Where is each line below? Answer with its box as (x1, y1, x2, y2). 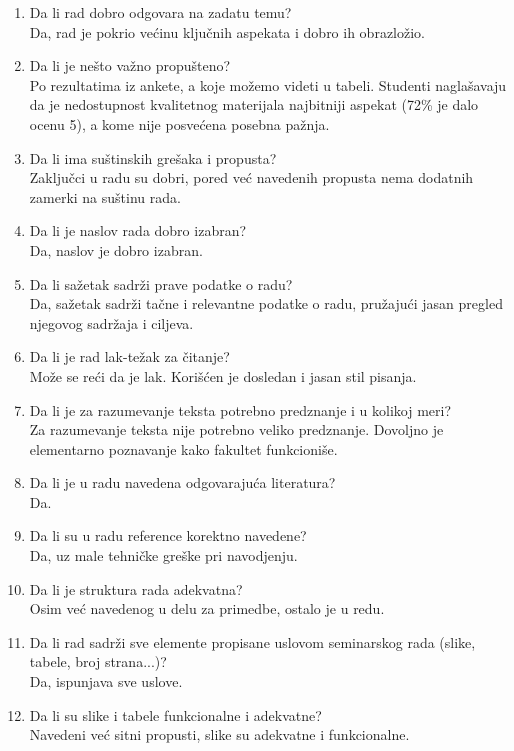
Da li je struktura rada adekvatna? (29, 578, 243, 599)
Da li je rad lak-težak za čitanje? (29, 346, 230, 367)
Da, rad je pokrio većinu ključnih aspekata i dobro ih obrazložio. (29, 21, 426, 42)
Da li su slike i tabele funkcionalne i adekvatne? (29, 704, 322, 725)
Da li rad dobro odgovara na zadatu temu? (29, 2, 292, 22)
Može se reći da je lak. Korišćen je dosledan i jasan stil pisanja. (29, 365, 417, 386)
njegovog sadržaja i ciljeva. (29, 312, 194, 333)
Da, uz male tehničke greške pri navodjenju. (29, 545, 298, 566)
